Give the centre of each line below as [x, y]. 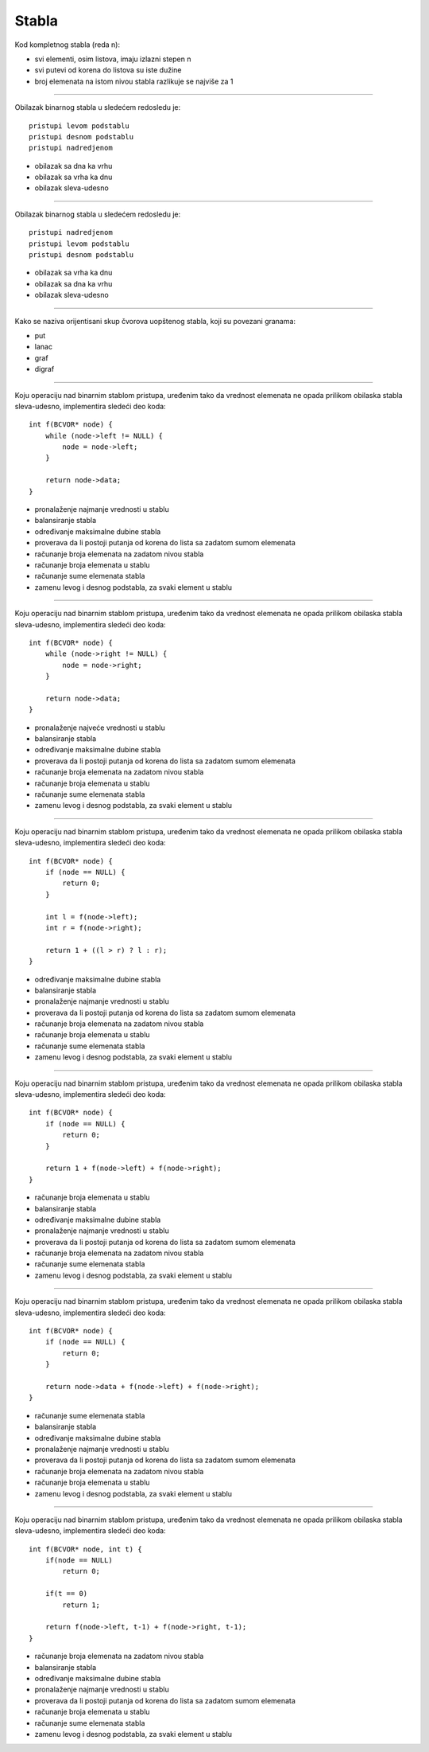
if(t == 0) [66, 1594]
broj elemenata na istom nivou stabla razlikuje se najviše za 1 [134, 81]
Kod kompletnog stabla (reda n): [68, 45]
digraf [44, 369]
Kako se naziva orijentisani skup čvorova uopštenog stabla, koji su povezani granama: [155, 321]
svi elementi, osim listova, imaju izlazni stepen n [113, 59]
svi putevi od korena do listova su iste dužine [108, 70]
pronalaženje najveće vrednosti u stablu [100, 728]
